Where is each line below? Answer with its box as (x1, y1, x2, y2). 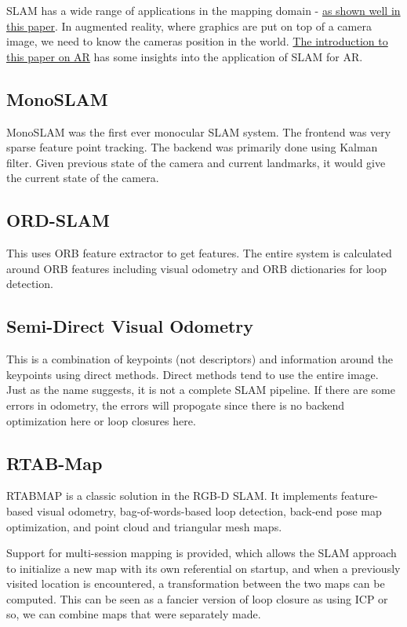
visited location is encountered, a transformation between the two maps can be (6, 575, 385, 592)
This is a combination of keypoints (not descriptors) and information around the (6, 351, 393, 367)
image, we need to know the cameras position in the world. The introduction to (6, 33, 388, 49)
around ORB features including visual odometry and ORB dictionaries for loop (6, 260, 387, 276)
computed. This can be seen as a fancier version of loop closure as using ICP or (6, 590, 388, 607)
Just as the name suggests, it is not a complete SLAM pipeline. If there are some (6, 381, 395, 398)
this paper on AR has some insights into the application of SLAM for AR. (6, 48, 363, 64)
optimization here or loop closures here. (6, 412, 196, 428)
